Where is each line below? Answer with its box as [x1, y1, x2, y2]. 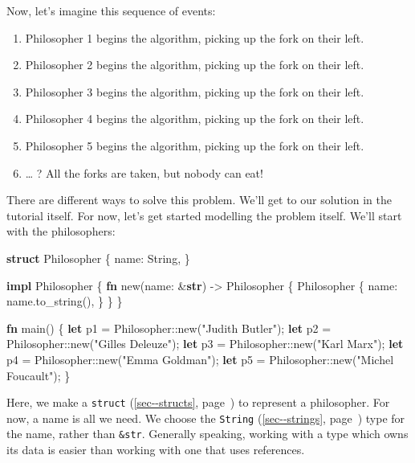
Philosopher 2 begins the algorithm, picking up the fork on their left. [25, 56, 364, 73]
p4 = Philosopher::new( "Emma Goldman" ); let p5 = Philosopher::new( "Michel [6, 350, 394, 367]
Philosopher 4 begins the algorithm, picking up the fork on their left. [25, 110, 364, 127]
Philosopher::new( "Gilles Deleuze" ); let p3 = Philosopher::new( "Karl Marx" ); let [6, 335, 404, 352]
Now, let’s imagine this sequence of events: [6, 2, 216, 18]
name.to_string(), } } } [6, 293, 123, 309]
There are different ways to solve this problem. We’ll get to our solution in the [6, 191, 392, 208]
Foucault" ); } [6, 367, 71, 383]
